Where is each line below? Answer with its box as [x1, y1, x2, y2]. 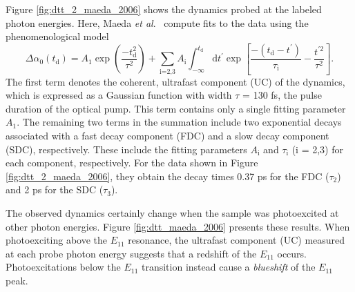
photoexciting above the [6, 233, 108, 247]
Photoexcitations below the [6, 260, 121, 274]
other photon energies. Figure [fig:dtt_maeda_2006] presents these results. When [6, 219, 350, 233]
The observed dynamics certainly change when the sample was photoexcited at [6, 206, 339, 220]
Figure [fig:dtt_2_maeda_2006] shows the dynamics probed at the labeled [6, 2, 322, 16]
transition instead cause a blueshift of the [141, 260, 316, 274]
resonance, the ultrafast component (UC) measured [128, 233, 345, 247]
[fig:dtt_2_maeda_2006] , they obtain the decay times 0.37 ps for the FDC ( [6, 168, 329, 183]
